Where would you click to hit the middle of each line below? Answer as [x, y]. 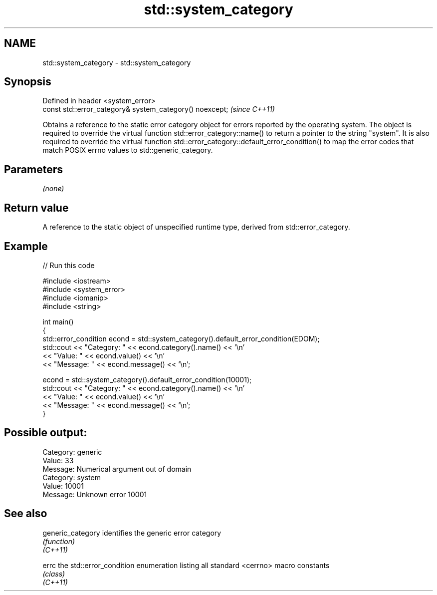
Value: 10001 [63, 486]
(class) [54, 574]
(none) [53, 189]
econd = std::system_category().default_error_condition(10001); [147, 379]
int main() [58, 321]
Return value [36, 208]
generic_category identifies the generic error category [132, 533]
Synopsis [28, 82]
